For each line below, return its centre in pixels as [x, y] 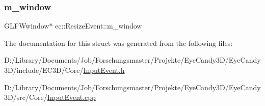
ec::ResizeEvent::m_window [99, 26]
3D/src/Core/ [26, 97]
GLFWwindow [27, 26]
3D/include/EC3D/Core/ [44, 70]
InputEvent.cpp [71, 97]
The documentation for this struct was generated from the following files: [118, 43]
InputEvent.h [104, 70]
